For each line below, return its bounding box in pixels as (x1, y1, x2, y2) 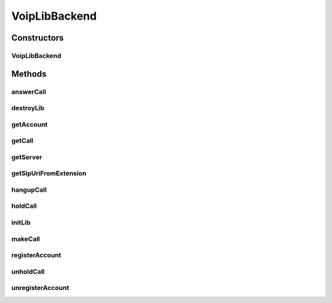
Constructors (11, 33, 64, 43)
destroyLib (11, 104, 45, 112)
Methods (11, 68, 47, 79)
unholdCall (11, 267, 45, 276)
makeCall (11, 234, 40, 243)
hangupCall (11, 185, 47, 194)
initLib (11, 218, 31, 227)
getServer (11, 152, 42, 161)
